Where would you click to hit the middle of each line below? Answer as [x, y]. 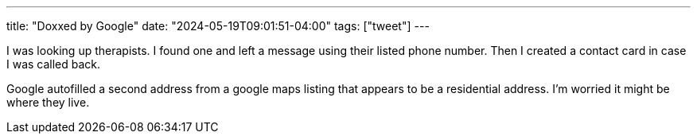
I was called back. [54, 64]
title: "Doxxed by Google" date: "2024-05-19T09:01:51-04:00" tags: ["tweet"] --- [218, 26]
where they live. [48, 102]
